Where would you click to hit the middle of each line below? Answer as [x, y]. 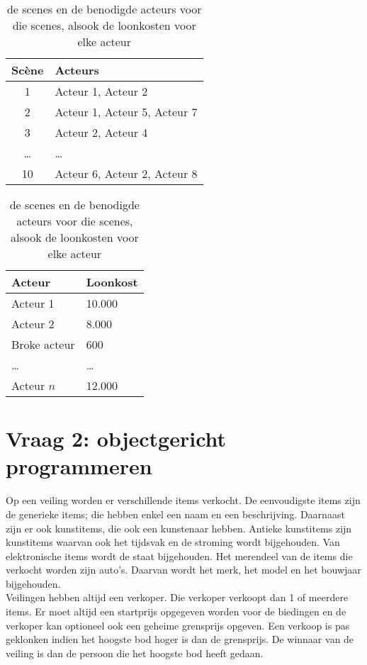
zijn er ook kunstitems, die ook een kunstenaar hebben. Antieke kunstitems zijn [179, 528]
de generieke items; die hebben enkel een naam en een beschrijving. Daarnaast [175, 514]
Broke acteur [43, 344]
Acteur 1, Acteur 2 [101, 91]
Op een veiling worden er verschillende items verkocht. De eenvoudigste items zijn [183, 500]
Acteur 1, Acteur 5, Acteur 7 [126, 112]
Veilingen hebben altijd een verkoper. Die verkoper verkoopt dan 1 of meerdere [177, 597]
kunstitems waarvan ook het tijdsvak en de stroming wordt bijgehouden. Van [173, 542]
